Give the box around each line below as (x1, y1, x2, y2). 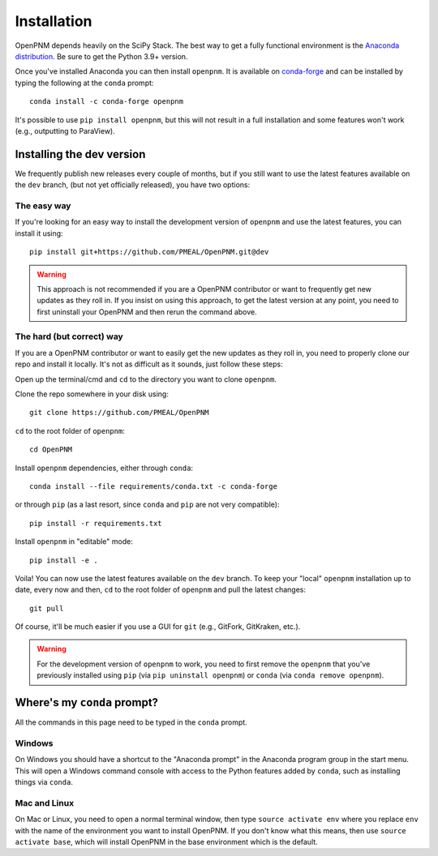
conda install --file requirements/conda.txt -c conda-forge (29, 481, 277, 490)
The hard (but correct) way (15, 331, 123, 342)
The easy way (15, 199, 71, 211)
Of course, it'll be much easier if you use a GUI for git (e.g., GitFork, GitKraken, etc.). (15, 622, 301, 631)
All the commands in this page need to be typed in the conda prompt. (15, 717, 247, 727)
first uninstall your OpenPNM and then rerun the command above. (36, 306, 257, 316)
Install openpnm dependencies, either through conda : (15, 463, 194, 473)
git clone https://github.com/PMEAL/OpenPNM (29, 408, 210, 417)
